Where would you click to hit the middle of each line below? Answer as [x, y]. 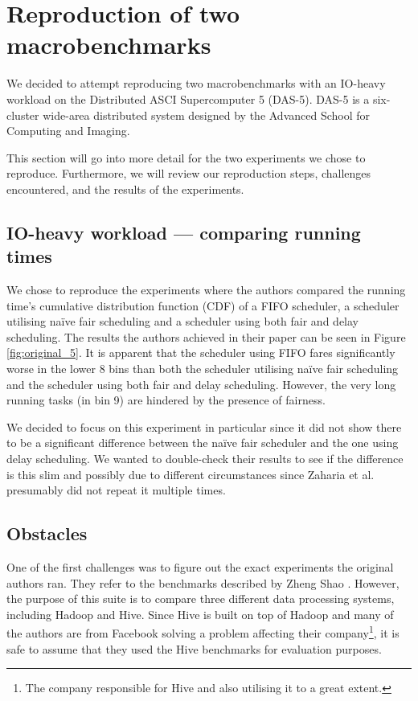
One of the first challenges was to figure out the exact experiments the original [200, 566]
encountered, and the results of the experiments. [125, 189]
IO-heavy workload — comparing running [184, 232]
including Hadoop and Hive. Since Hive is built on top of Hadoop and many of [200, 614]
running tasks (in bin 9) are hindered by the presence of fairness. [166, 400]
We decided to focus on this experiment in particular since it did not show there [204, 426]
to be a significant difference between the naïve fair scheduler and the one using [203, 443]
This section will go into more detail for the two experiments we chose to [186, 157]
